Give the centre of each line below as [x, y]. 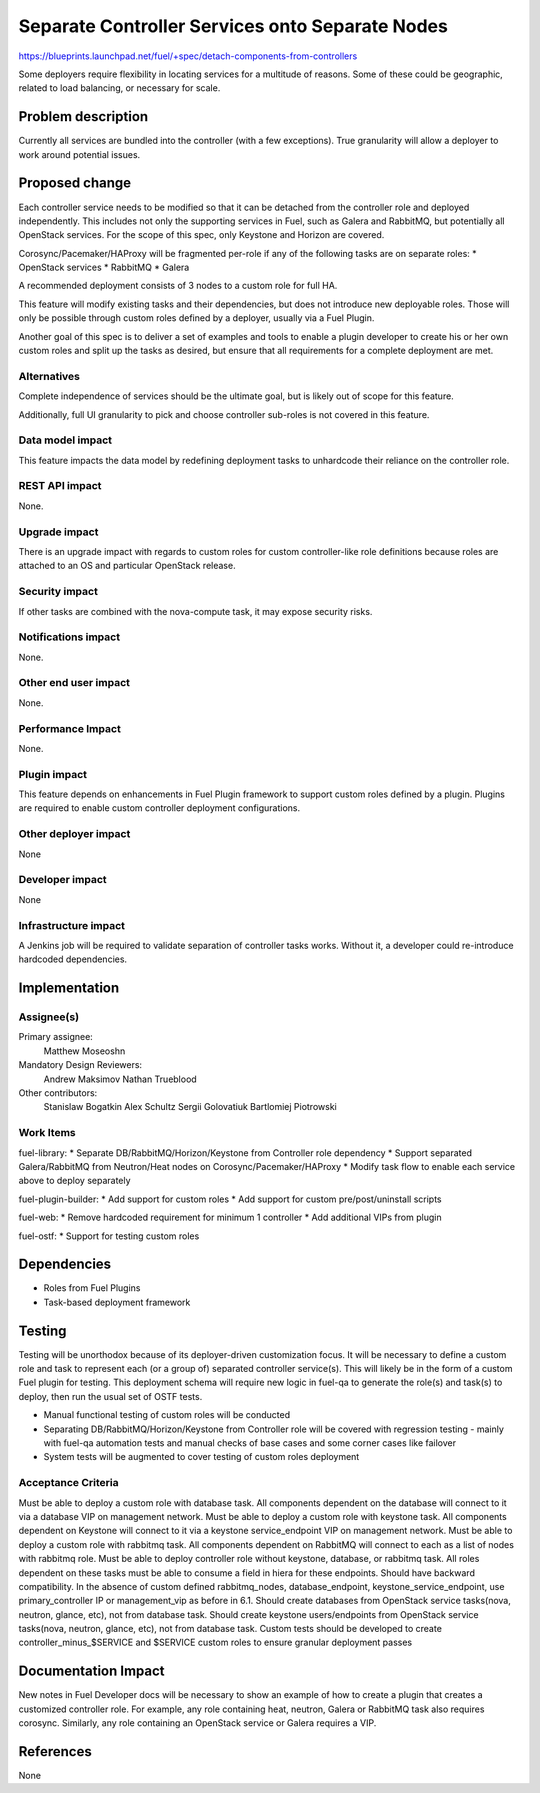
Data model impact [65, 440]
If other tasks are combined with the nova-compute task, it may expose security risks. [195, 611]
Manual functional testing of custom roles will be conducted [167, 1415]
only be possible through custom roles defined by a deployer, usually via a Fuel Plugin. [196, 318]
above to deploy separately [74, 1181]
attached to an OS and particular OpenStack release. [127, 566]
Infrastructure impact [71, 925]
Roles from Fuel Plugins [92, 1288]
